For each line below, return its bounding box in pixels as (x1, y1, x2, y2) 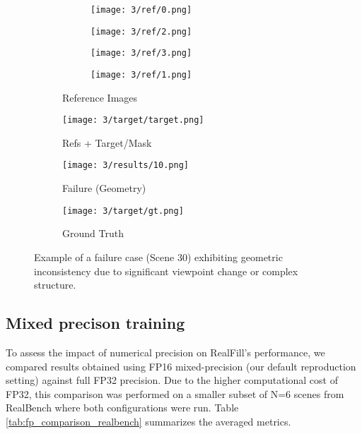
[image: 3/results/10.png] (62, 160, 189, 171)
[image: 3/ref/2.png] (90, 26, 192, 37)
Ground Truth (62, 226, 124, 241)
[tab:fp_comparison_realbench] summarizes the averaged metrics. (6, 414, 291, 428)
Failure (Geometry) (62, 181, 146, 195)
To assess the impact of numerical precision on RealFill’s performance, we (6, 344, 325, 359)
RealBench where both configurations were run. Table (6, 400, 239, 415)
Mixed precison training (6, 312, 185, 334)
